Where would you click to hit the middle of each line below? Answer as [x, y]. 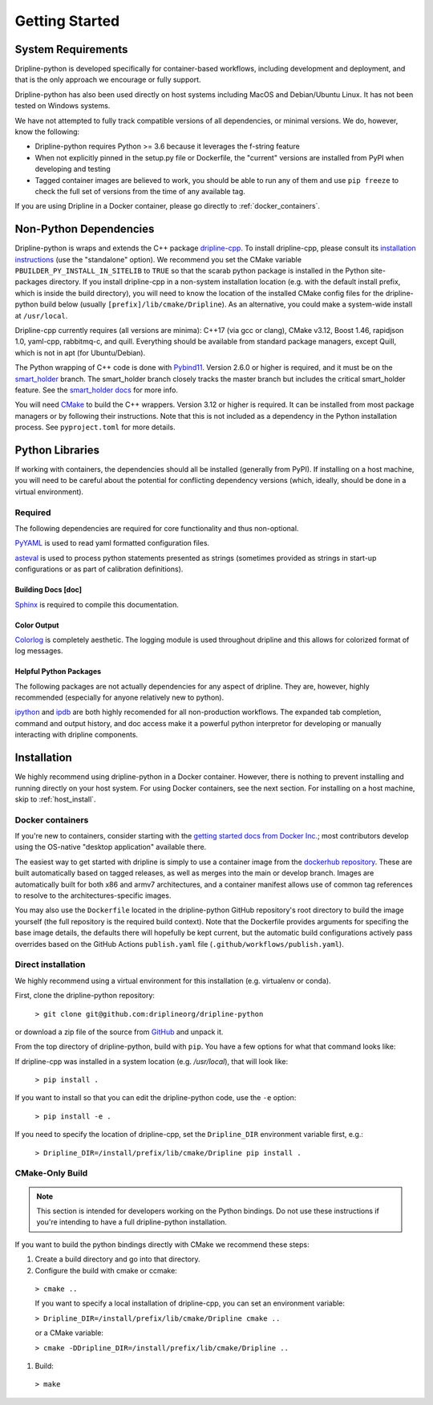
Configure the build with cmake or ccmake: [106, 1270]
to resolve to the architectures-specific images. [93, 895]
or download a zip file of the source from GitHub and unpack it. [119, 1032]
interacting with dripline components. [77, 735]
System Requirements [71, 49]
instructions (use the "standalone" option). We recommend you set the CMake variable [158, 259]
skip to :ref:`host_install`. [55, 799]
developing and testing [73, 169]
